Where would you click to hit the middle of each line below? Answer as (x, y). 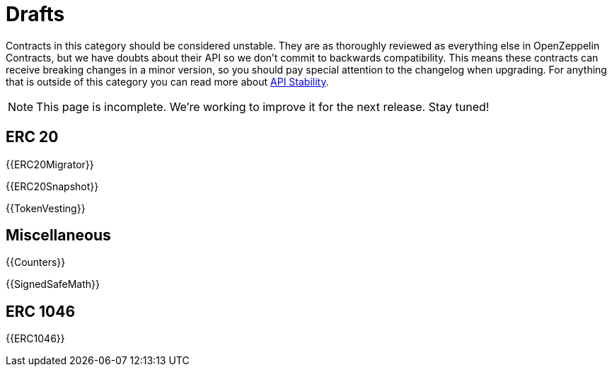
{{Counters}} (36, 262)
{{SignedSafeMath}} (53, 284)
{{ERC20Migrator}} (50, 164)
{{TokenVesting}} (46, 208)
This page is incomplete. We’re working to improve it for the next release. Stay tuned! (263, 106)
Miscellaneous (58, 236)
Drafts (35, 14)
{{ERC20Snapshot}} (52, 186)
